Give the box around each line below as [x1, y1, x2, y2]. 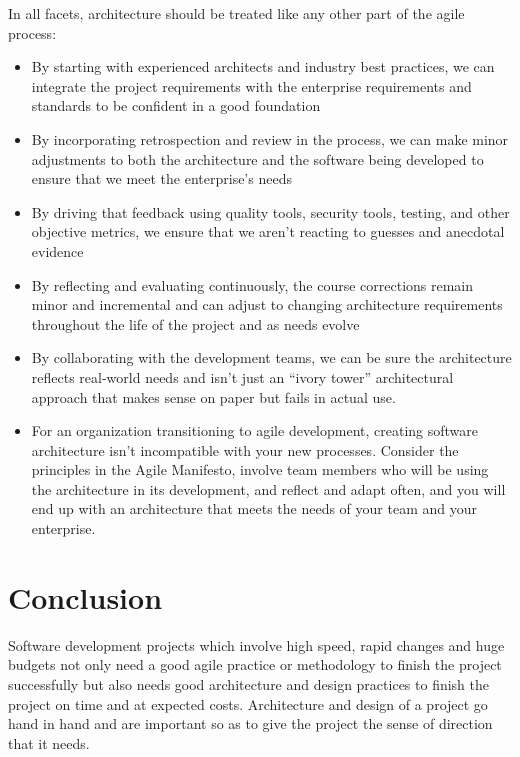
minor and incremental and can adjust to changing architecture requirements [31, 294, 503, 315]
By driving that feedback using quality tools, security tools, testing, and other [31, 201, 510, 222]
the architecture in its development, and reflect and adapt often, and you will [31, 478, 506, 499]
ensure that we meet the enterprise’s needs [31, 168, 292, 189]
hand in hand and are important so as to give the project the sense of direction [8, 713, 493, 734]
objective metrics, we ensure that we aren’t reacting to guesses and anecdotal [31, 221, 505, 242]
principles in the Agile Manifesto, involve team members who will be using [31, 459, 489, 480]
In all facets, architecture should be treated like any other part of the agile [8, 3, 465, 23]
